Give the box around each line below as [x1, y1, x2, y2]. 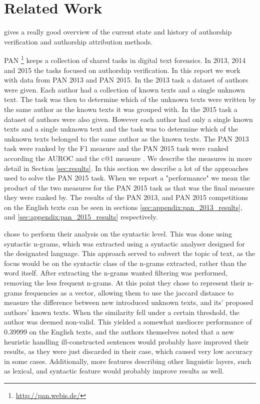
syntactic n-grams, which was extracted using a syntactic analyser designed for [4, 238, 245, 248]
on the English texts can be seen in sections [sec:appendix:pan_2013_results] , [4, 201, 242, 212]
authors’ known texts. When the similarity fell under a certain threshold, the [4, 306, 239, 317]
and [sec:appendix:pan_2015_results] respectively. [4, 211, 158, 222]
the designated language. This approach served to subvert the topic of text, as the [4, 248, 255, 258]
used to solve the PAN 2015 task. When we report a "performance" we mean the [4, 172, 250, 183]
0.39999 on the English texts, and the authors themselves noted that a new [4, 326, 234, 336]
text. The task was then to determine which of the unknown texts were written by [4, 94, 256, 104]
